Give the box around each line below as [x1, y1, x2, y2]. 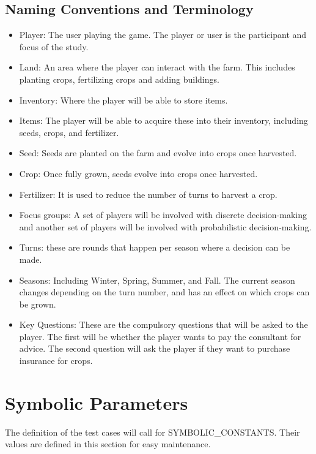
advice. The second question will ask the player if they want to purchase [19, 342, 290, 355]
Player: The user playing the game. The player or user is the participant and [19, 28, 307, 41]
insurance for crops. [19, 354, 93, 367]
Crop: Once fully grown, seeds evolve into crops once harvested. [19, 167, 258, 180]
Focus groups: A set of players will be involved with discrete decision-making [19, 208, 307, 221]
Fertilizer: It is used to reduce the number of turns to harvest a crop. [19, 187, 277, 200]
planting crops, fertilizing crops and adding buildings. [19, 72, 219, 85]
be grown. [19, 297, 56, 310]
